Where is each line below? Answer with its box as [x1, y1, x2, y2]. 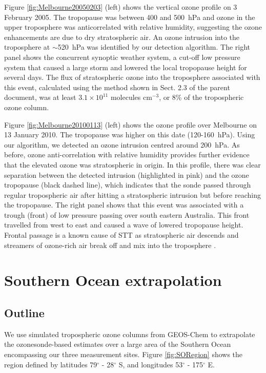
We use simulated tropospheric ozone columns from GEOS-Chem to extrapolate [4, 328, 255, 339]
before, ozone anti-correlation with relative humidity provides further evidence [4, 149, 250, 160]
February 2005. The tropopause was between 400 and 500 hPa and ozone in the [4, 11, 255, 22]
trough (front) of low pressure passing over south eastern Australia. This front [4, 209, 250, 220]
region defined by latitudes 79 [4, 359, 97, 369]
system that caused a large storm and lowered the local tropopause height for [4, 61, 247, 72]
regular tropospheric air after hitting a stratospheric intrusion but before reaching [4, 189, 261, 200]
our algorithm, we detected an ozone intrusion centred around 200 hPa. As [4, 139, 240, 150]
